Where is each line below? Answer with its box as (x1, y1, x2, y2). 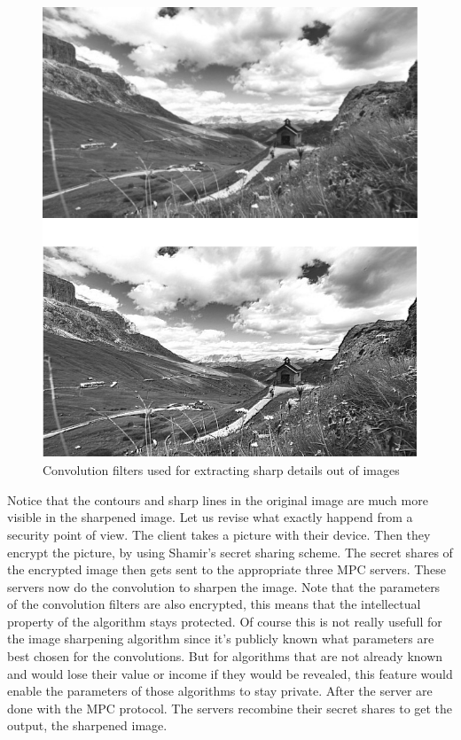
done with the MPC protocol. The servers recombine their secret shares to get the (7, 698, 453, 717)
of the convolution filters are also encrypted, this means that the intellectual (7, 595, 421, 613)
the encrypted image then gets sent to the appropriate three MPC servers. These (7, 560, 447, 579)
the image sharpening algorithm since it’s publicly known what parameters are (7, 629, 434, 648)
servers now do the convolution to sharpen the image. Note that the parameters (7, 577, 441, 596)
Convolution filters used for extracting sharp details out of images (43, 461, 400, 479)
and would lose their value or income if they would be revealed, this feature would (7, 664, 453, 682)
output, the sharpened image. (7, 716, 168, 735)
